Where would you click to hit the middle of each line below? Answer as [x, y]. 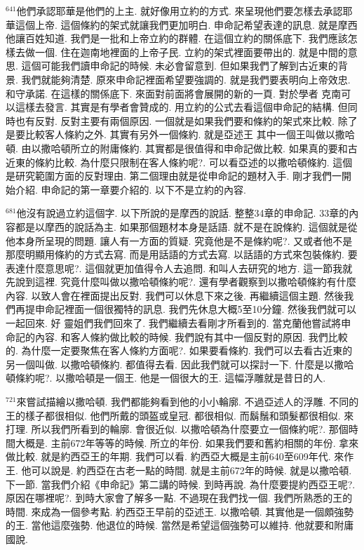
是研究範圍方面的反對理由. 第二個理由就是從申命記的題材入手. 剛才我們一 [174, 176]
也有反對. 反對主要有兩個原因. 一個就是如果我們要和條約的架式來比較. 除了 [186, 120]
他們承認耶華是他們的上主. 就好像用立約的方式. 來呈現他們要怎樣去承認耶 [184, 11]
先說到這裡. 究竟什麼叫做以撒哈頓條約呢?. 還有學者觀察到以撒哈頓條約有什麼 [181, 282]
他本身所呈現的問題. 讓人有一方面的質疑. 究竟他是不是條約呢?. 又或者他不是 [179, 240]
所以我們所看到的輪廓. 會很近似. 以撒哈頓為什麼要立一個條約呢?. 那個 [190, 429]
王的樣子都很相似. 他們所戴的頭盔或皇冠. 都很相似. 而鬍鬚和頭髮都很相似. [173, 415]
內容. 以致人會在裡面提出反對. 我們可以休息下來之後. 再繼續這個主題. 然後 [175, 295]
